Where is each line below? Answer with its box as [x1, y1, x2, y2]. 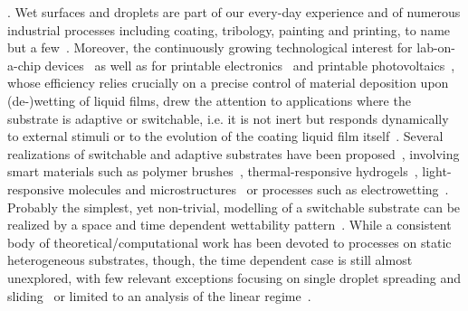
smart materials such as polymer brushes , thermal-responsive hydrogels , [7, 162, 418, 181]
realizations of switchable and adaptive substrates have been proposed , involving [7, 144, 460, 163]
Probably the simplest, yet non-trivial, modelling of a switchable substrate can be [7, 197, 461, 216]
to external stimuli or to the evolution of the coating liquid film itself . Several [7, 127, 444, 146]
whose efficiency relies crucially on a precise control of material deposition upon [7, 73, 449, 92]
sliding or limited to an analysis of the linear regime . [7, 286, 311, 305]
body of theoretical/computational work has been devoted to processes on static [7, 232, 452, 251]
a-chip [7, 55, 41, 74]
